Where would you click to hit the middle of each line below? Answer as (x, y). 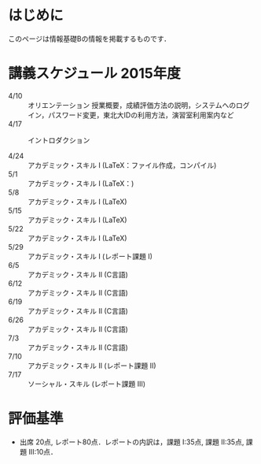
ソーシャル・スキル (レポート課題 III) (87, 384)
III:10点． (43, 451)
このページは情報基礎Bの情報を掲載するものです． (90, 39)
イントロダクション (59, 140)
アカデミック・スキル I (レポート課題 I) (90, 256)
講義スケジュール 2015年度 (94, 74)
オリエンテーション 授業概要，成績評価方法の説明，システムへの (132, 105)
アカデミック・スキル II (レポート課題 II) (92, 366)
